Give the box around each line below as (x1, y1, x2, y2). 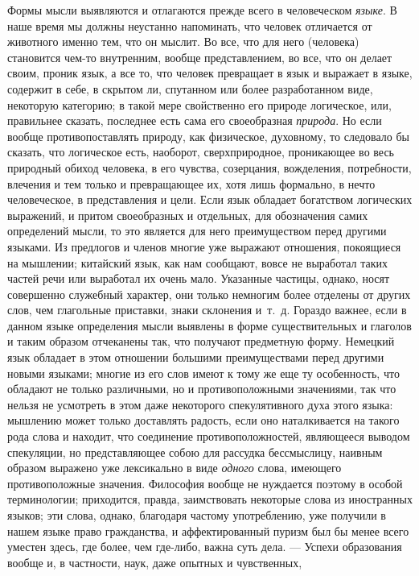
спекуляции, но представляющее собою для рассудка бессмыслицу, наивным (7, 443, 383, 460)
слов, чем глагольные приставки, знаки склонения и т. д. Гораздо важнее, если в (7, 301, 407, 318)
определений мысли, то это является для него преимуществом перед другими (7, 222, 387, 239)
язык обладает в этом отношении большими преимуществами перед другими (7, 349, 384, 366)
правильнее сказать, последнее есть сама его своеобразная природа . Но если (7, 112, 382, 129)
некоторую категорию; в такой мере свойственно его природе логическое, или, (7, 96, 392, 113)
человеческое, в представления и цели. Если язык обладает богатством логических (7, 191, 413, 208)
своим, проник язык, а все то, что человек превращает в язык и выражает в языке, (7, 64, 413, 81)
